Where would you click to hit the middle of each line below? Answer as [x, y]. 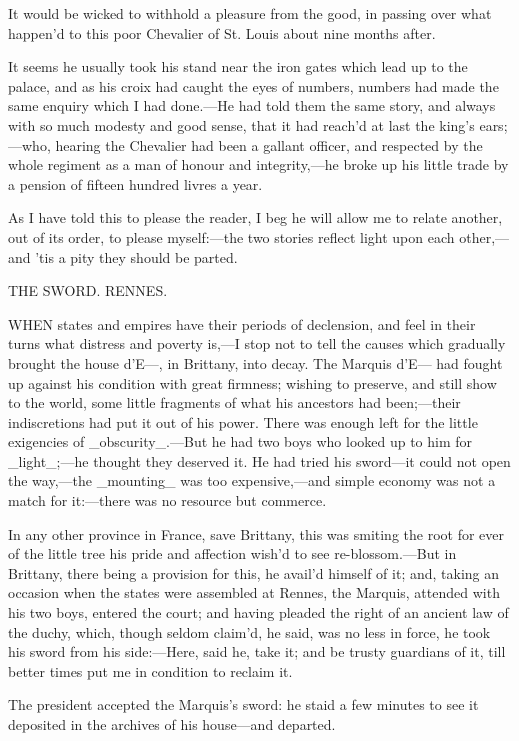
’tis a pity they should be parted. [136, 256]
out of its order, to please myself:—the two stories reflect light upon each [231, 236]
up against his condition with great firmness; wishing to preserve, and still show [252, 382]
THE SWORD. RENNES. [88, 290]
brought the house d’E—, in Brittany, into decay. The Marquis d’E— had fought [255, 362]
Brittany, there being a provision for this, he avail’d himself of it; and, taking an [254, 572]
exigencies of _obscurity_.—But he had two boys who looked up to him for [240, 441]
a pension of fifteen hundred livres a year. [135, 183]
